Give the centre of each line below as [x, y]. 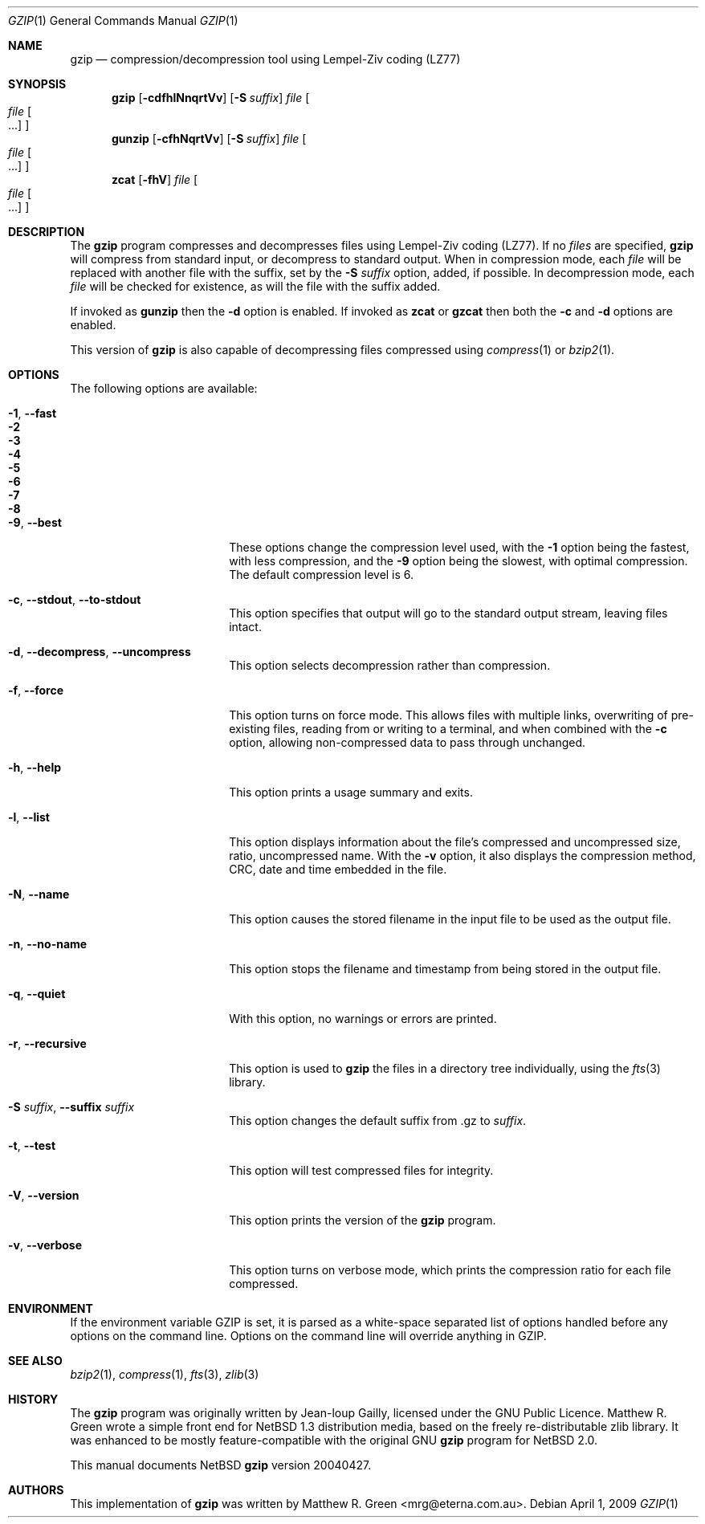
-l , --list [29, 817]
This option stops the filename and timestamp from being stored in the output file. [445, 969]
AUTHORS [36, 1490]
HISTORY [33, 1399]
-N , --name [39, 894]
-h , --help [35, 767]
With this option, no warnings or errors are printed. [363, 1019]
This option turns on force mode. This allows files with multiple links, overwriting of [448, 715]
